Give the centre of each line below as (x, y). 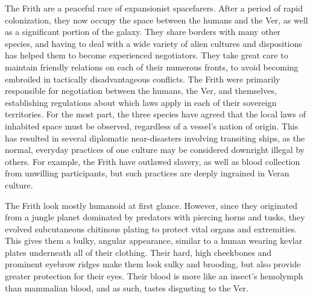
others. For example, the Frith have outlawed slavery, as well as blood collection (153, 161)
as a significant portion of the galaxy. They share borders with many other (143, 32)
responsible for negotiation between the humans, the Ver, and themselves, (141, 91)
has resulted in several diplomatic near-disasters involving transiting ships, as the (155, 138)
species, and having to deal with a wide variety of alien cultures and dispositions (153, 43)
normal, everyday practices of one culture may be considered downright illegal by (155, 150)
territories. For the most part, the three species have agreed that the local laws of (155, 114)
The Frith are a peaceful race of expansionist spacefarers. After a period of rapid (154, 8)
